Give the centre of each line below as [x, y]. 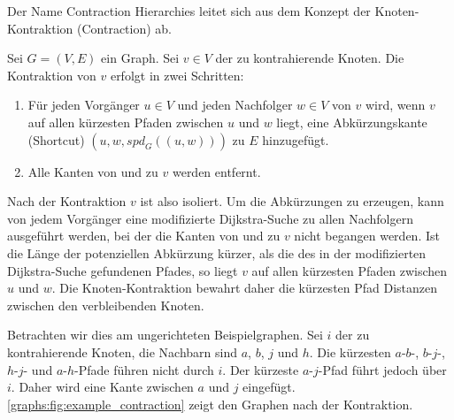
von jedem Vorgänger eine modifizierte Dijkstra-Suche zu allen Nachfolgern [210, 218]
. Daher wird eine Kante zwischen [102, 387]
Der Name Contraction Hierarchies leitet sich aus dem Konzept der [189, 11]
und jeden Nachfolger [235, 105]
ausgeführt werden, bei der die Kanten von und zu [144, 236]
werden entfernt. [216, 171]
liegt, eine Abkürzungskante [352, 122]
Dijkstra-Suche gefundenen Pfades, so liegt [123, 270]
